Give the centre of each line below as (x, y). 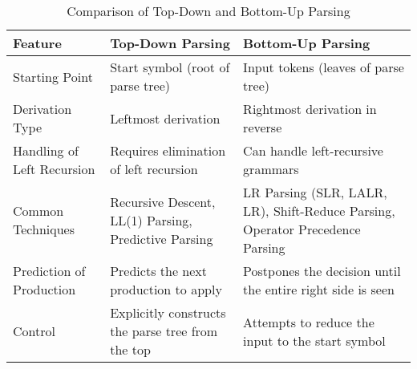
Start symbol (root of (170, 67)
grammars (271, 169)
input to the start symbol (314, 340)
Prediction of (49, 271)
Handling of (46, 150)
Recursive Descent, (163, 201)
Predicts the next (158, 271)
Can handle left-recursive (313, 150)
